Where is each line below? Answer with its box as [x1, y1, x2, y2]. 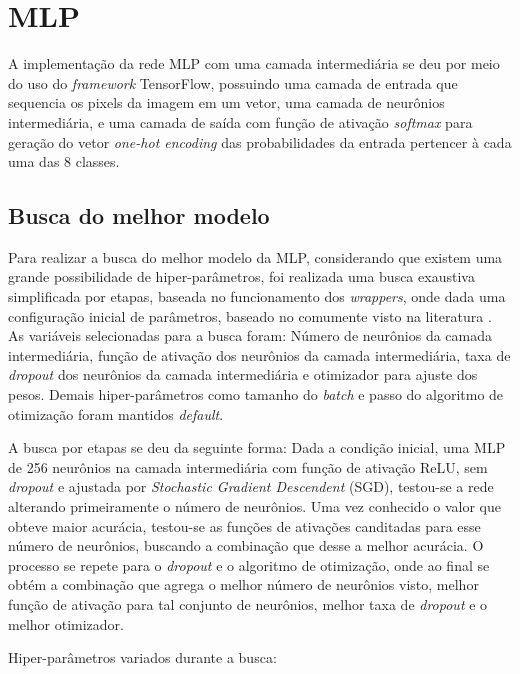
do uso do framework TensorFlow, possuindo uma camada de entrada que [8, 72, 458, 93]
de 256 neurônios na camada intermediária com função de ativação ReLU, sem [8, 456, 488, 477]
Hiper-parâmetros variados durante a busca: [8, 647, 277, 668]
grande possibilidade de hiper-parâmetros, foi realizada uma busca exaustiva [8, 266, 475, 287]
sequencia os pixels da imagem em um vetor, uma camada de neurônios [8, 92, 445, 113]
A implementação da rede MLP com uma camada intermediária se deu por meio [8, 53, 500, 74]
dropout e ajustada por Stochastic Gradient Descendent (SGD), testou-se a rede [8, 476, 494, 497]
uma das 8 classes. [8, 151, 120, 172]
